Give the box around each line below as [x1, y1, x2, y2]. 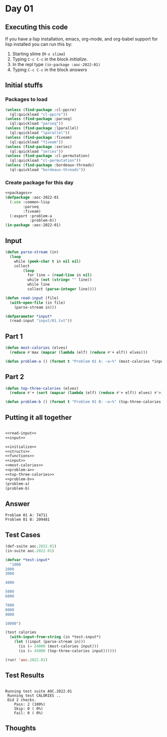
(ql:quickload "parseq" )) [9, 121, 64, 126]
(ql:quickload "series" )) [9, 149, 64, 154]
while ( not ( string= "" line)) [27, 277, 92, 282]
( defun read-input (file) [5, 295, 59, 301]
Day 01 [5, 3, 34, 14]
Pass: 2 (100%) [14, 702, 46, 707]
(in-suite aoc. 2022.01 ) [5, 548, 55, 553]
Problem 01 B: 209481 [5, 517, 50, 522]
